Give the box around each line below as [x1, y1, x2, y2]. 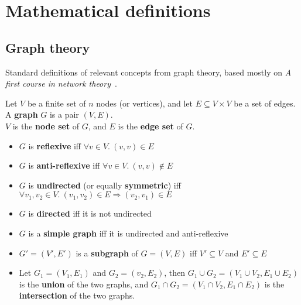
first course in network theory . [5, 77, 117, 90]
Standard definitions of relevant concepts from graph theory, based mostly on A [5, 66, 292, 78]
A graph [5, 108, 38, 121]
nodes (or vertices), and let [96, 97, 193, 109]
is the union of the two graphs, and [19, 277, 149, 290]
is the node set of [12, 119, 80, 132]
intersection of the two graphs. [19, 289, 135, 301]
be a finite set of [27, 97, 86, 109]
